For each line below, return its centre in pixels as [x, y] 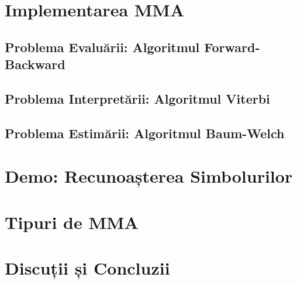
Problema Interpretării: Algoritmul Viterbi [137, 98]
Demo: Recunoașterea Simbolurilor [149, 176]
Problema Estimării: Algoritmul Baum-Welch [145, 133]
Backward [35, 64]
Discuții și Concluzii [87, 268]
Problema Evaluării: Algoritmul [102, 47]
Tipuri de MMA [72, 222]
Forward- [232, 47]
